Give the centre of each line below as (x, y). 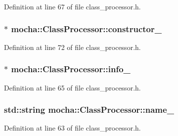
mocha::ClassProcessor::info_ (71, 69)
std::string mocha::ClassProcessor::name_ (89, 110)
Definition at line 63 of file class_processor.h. (72, 128)
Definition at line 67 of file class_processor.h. (72, 6)
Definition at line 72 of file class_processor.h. (72, 47)
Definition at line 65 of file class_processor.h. (72, 87)
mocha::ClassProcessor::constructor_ (86, 28)
